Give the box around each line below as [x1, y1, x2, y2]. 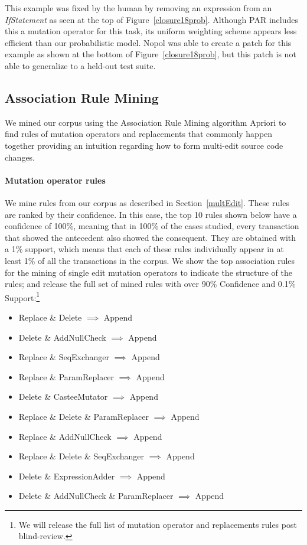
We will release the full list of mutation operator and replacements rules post [18, 518, 297, 530]
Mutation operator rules [5, 174, 106, 186]
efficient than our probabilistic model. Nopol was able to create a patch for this [5, 36, 292, 48]
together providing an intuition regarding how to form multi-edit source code [5, 139, 283, 151]
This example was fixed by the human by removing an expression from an [5, 2, 272, 14]
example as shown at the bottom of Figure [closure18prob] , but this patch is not [5, 48, 296, 60]
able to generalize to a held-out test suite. [5, 59, 156, 71]
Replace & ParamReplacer [18, 370, 115, 383]
